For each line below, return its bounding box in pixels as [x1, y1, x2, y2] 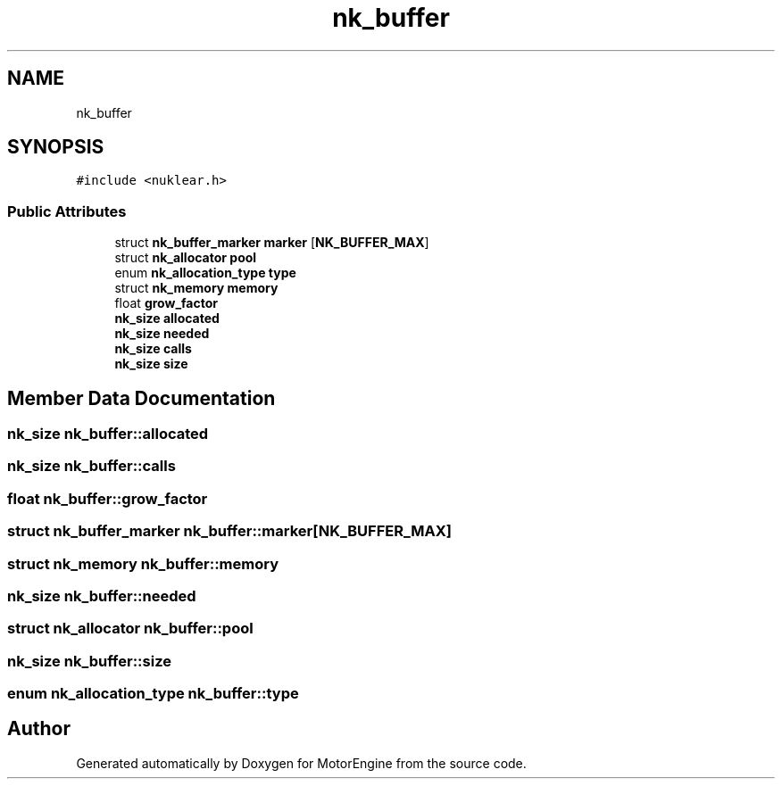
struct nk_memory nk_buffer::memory [7, 554, 279, 573]
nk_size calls [114, 341, 192, 357]
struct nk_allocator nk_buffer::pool [7, 619, 254, 638]
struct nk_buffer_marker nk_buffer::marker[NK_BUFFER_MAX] [7, 522, 452, 541]
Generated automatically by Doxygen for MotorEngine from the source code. [76, 755, 527, 771]
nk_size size [114, 356, 188, 372]
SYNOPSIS [7, 136, 104, 159]
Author [7, 717, 71, 740]
